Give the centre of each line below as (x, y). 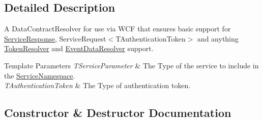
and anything (218, 38)
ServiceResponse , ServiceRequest (55, 38)
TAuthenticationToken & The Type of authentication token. (97, 85)
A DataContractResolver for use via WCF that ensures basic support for (118, 29)
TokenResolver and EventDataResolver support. (79, 48)
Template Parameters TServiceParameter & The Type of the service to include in (131, 65)
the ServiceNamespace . (40, 75)
